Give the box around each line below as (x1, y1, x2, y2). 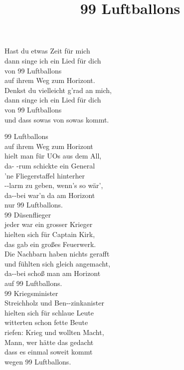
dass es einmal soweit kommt (4, 346, 93, 357)
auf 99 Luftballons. (4, 278, 62, 288)
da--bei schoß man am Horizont (4, 268, 101, 278)
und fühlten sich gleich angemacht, (4, 258, 111, 268)
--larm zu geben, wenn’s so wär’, (4, 180, 103, 190)
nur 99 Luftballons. (4, 199, 63, 210)
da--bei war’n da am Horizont (4, 189, 95, 200)
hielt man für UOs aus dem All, (4, 150, 102, 161)
